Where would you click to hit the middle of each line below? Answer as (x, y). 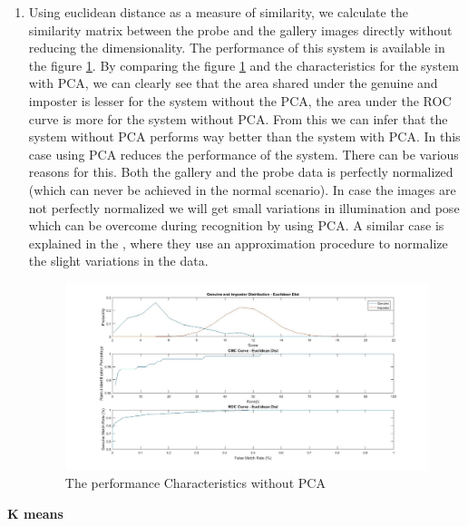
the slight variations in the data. (118, 261)
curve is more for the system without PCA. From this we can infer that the (238, 118)
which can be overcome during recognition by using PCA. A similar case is (236, 225)
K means (35, 513)
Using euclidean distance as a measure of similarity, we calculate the (218, 12)
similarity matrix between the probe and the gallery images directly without (240, 29)
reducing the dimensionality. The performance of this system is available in (237, 48)
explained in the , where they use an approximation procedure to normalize (238, 243)
